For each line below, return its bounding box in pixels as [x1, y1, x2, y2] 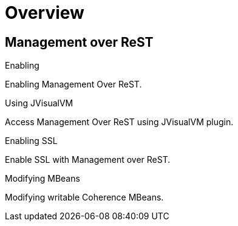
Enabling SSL [5, 135, 58, 146]
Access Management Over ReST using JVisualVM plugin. [5, 117, 234, 128]
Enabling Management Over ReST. [5, 79, 142, 90]
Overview [5, 2, 84, 23]
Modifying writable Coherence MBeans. [5, 192, 164, 203]
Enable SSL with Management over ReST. [5, 154, 171, 165]
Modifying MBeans [5, 173, 80, 184]
